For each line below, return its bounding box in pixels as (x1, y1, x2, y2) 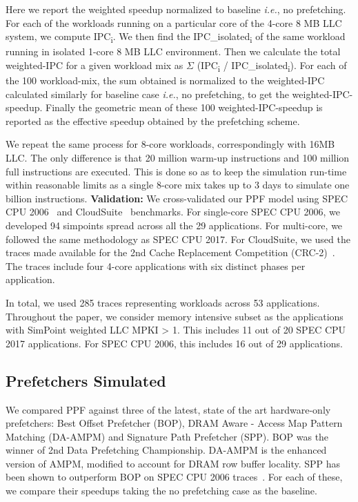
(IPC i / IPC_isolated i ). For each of (197, 57, 347, 74)
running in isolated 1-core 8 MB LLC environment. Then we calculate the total (6, 44, 341, 59)
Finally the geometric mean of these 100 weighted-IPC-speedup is (46, 100, 323, 115)
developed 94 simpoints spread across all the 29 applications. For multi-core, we (6, 218, 343, 232)
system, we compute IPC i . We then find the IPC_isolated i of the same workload (6, 29, 346, 45)
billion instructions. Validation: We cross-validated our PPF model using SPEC (6, 191, 348, 205)
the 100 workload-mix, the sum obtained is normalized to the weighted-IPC (6, 73, 325, 88)
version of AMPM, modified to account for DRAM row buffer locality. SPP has (6, 456, 341, 470)
